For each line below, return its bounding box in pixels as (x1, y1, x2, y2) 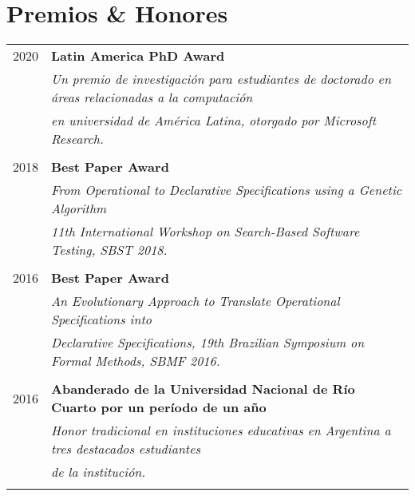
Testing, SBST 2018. (51, 240, 168, 260)
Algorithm (51, 199, 107, 218)
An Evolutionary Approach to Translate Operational (51, 292, 340, 311)
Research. (51, 129, 104, 149)
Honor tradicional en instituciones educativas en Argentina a (51, 421, 391, 440)
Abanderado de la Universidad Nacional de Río (51, 379, 355, 399)
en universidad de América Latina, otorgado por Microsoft (51, 111, 377, 130)
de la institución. (51, 462, 146, 482)
